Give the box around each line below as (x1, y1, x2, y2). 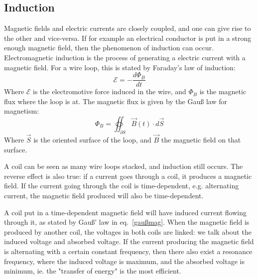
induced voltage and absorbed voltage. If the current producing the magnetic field (4, 236, 254, 247)
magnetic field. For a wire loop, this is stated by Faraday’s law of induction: (4, 62, 236, 72)
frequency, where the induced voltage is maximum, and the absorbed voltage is (4, 256, 245, 266)
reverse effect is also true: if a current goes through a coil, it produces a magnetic (4, 170, 252, 181)
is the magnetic (199, 86, 247, 97)
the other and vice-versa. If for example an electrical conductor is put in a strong (4, 32, 252, 43)
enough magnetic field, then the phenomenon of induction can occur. (4, 42, 214, 53)
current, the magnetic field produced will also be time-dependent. (4, 190, 204, 200)
